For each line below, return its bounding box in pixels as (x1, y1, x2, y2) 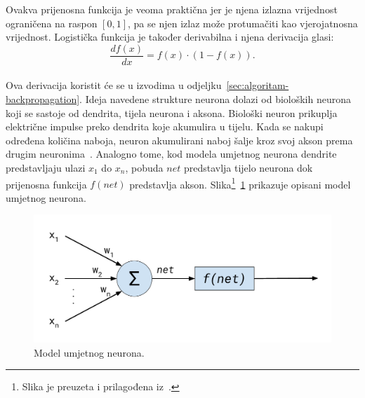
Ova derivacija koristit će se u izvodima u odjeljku (6, 78, 222, 92)
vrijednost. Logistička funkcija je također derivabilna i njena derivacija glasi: (6, 29, 334, 44)
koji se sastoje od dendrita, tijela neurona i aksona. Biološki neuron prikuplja (6, 105, 338, 120)
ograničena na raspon (6, 15, 98, 30)
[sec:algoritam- (226, 78, 289, 92)
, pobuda (125, 160, 164, 174)
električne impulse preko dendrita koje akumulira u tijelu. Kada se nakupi (6, 119, 324, 134)
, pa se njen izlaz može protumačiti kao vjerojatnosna (128, 15, 358, 30)
